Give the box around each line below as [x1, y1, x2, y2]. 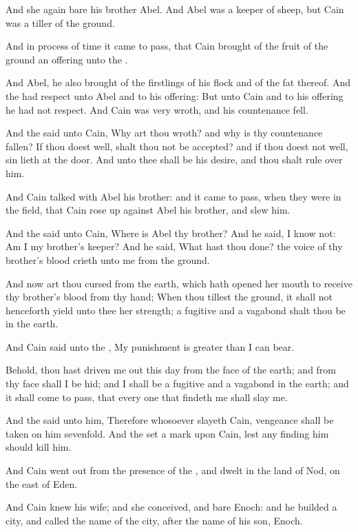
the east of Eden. [6, 476, 78, 491]
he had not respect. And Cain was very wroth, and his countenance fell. [6, 102, 308, 116]
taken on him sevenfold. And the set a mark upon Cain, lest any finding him [6, 426, 329, 440]
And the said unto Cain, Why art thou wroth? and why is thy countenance [6, 125, 323, 140]
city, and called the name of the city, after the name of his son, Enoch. [6, 513, 303, 527]
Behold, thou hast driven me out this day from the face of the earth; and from [6, 362, 337, 377]
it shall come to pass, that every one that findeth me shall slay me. [6, 389, 288, 404]
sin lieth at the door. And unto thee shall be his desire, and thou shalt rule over [6, 152, 343, 167]
